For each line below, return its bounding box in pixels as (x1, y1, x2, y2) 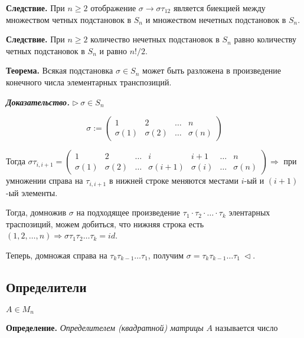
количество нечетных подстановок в (90, 33, 220, 45)
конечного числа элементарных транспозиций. (6, 75, 172, 88)
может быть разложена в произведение (142, 64, 282, 77)
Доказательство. (6, 95, 70, 108)
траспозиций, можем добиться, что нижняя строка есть (6, 217, 204, 230)
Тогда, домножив (6, 206, 67, 218)
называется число (215, 322, 278, 334)
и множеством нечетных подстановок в (145, 13, 286, 25)
